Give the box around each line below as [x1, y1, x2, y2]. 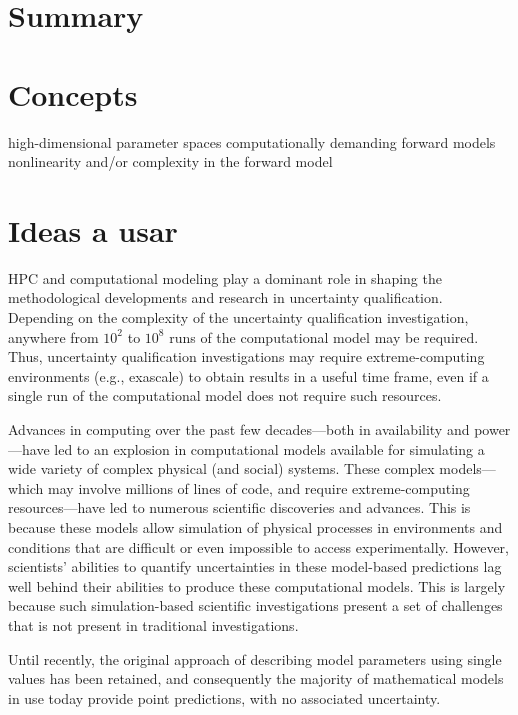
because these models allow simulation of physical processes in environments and [8, 516, 503, 537]
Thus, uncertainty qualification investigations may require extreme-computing [8, 346, 485, 367]
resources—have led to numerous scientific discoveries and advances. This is [8, 497, 471, 518]
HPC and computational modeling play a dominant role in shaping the [8, 267, 442, 288]
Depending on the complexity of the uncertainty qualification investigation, [8, 307, 469, 327]
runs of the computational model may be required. [169, 326, 479, 347]
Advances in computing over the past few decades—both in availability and [8, 418, 470, 439]
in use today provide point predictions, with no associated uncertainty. [8, 687, 441, 708]
